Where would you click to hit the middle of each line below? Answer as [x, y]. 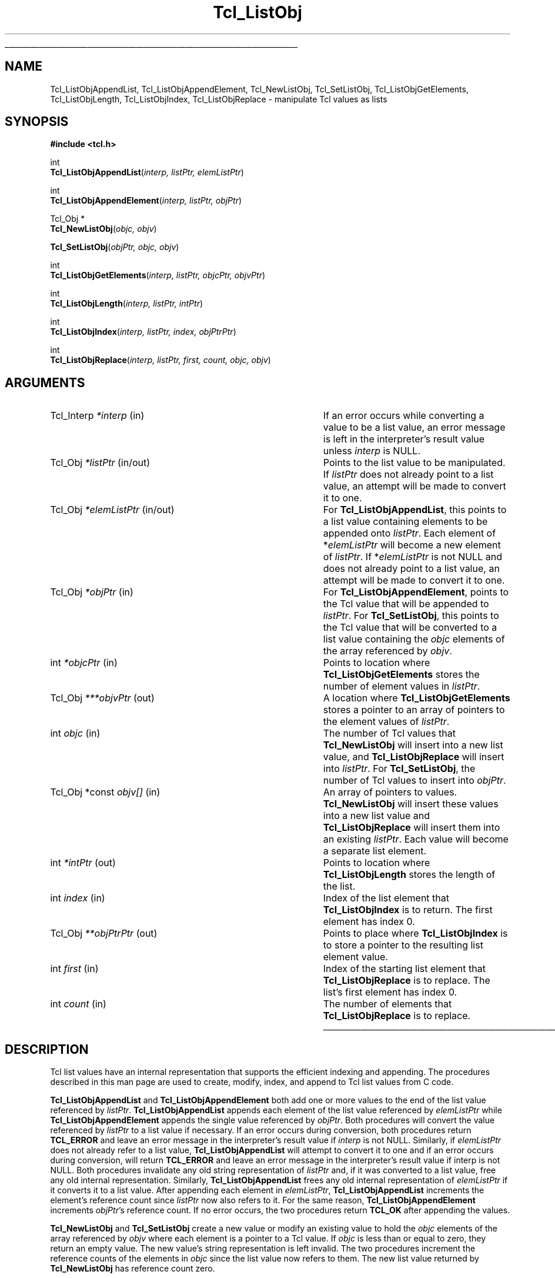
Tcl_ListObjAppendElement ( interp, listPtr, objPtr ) [146, 201]
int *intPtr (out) [83, 863]
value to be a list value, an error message [414, 427]
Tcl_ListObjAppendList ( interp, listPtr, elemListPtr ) [147, 172]
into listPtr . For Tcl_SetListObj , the [399, 769]
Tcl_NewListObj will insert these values [411, 804]
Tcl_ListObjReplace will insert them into [412, 828]
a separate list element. [375, 851]
